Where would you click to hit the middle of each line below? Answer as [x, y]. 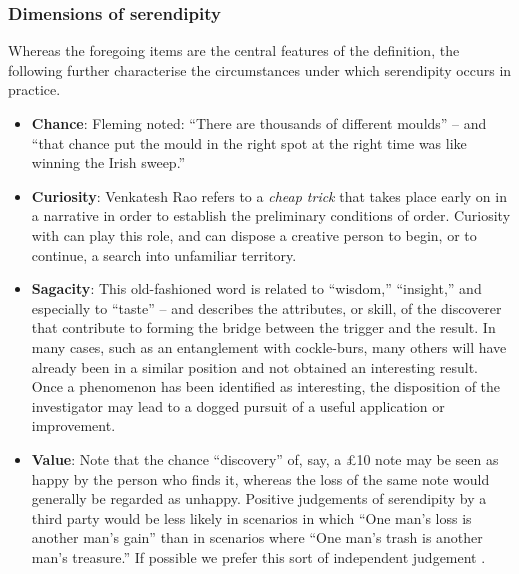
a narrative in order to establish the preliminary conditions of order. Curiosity [271, 215]
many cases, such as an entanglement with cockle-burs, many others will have [269, 346]
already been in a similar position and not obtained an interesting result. [254, 366]
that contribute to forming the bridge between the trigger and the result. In [263, 327]
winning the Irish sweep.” [108, 162]
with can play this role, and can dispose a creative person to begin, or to [254, 234]
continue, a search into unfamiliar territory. [164, 254]
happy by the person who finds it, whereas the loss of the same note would [260, 478]
